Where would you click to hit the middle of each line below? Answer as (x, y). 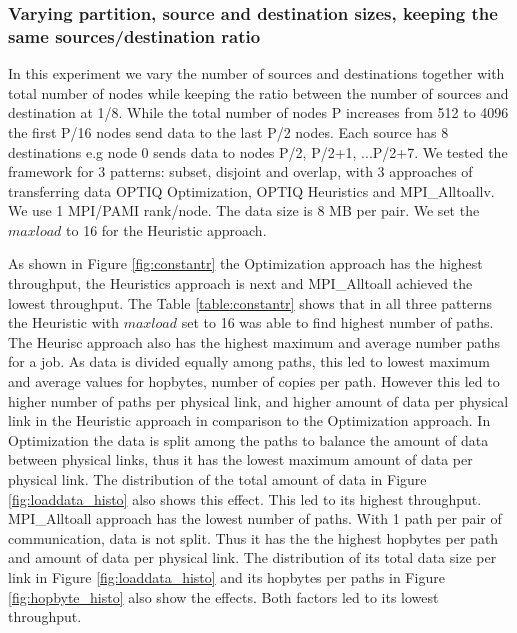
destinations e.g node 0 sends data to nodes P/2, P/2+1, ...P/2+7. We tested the (258, 151)
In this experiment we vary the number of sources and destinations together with (256, 73)
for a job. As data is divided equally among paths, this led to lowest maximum (249, 361)
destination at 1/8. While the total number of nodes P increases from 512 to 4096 (258, 112)
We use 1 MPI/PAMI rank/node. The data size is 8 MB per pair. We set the (244, 210)
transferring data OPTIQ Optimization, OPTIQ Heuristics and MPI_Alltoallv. (251, 190)
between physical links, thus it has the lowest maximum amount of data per (240, 459)
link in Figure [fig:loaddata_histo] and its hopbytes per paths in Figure (226, 576)
